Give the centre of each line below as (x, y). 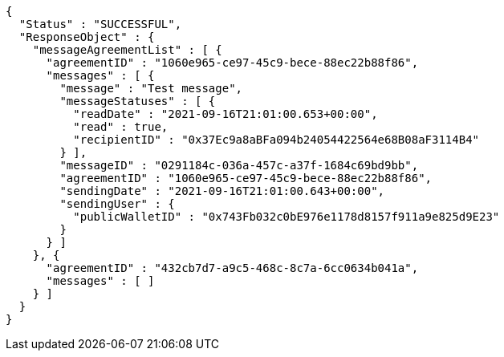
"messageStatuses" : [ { (138, 101)
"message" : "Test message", (151, 88)
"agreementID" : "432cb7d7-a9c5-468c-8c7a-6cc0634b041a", (232, 268)
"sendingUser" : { (117, 204)
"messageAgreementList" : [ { (127, 50)
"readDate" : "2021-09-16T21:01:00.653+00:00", (226, 114)
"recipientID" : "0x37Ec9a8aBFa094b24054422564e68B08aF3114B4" (276, 140)
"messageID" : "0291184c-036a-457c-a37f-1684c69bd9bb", (239, 165)
